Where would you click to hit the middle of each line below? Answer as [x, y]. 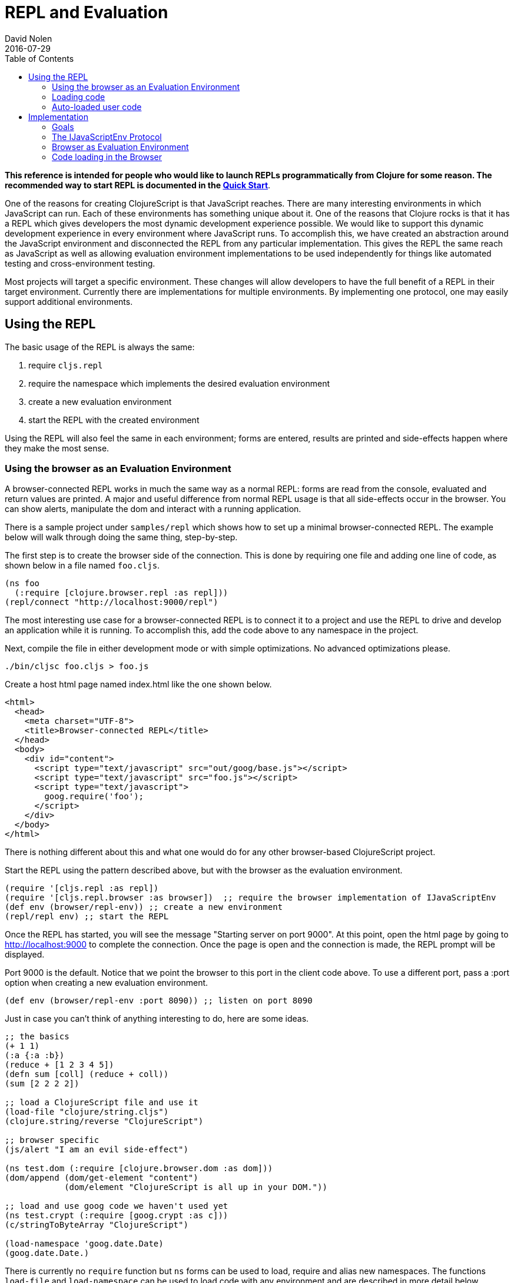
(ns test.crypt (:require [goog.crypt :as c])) [117, 1216]
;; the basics [37, 1037]
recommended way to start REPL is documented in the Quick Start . [138, 185]
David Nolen [29, 38]
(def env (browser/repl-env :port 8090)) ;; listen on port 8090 [159, 1001]
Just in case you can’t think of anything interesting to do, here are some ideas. [157, 1019]
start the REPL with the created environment [114, 420]
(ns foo [22, 584]
